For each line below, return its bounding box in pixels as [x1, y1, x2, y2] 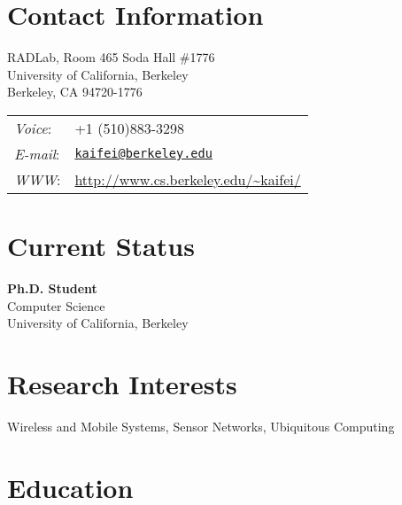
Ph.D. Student [7, 279, 97, 298]
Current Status [7, 228, 195, 264]
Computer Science [7, 296, 105, 315]
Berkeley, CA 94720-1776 [7, 82, 143, 101]
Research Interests [7, 366, 237, 401]
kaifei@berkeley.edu [74, 146, 213, 161]
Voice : [14, 117, 52, 138]
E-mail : [14, 143, 60, 164]
